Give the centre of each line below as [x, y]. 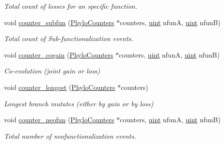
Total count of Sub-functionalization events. [69, 38]
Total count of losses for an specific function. [71, 6]
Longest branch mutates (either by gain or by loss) [79, 103]
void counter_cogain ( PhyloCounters [59, 54]
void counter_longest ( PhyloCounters [60, 87]
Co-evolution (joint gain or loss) [52, 71]
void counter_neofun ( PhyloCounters [59, 120]
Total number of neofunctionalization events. [70, 136]
